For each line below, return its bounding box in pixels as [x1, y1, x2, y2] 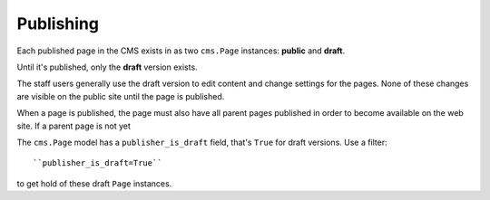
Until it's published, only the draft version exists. [16, 62, 199, 72]
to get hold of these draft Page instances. [16, 177, 172, 189]
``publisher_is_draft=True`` [33, 158, 162, 168]
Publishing [16, 14, 100, 33]
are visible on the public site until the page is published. [16, 90, 225, 101]
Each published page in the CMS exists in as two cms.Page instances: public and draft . [16, 45, 345, 56]
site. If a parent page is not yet [16, 120, 132, 131]
